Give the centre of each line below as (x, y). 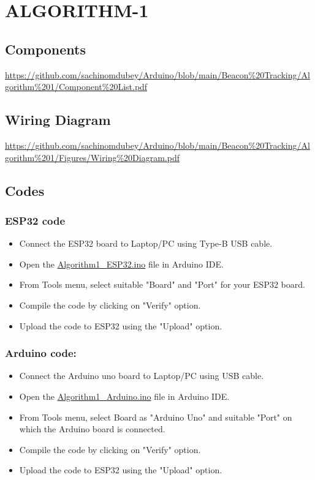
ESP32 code (35, 220)
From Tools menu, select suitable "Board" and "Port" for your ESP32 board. (162, 284)
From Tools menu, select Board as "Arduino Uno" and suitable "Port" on (156, 417)
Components (45, 49)
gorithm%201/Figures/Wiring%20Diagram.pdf (92, 157)
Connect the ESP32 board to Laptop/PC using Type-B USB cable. (146, 243)
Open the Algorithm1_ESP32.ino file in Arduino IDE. (121, 264)
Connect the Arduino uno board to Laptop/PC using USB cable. (142, 376)
